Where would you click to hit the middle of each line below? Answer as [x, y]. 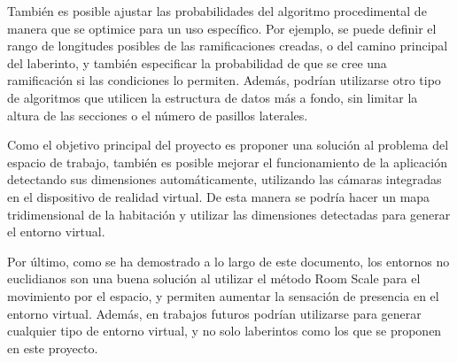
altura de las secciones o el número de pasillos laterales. [158, 115]
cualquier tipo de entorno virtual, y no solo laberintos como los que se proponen [225, 331]
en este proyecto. [53, 348]
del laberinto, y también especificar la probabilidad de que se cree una [197, 62]
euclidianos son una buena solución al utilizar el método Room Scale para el [214, 278]
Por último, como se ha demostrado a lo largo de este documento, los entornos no [228, 261]
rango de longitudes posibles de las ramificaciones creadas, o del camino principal [228, 46]
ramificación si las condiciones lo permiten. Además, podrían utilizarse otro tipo [224, 80]
